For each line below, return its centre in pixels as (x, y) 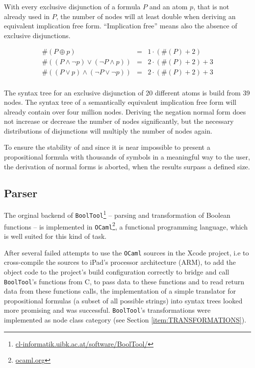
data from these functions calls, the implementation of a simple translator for (120, 291)
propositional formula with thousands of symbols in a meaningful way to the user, (127, 157)
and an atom (168, 6)
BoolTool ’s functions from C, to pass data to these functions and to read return (124, 281)
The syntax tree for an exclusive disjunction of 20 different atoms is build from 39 (127, 92)
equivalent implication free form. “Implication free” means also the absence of (121, 26)
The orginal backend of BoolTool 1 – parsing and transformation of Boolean (117, 214)
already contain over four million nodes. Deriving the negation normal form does (125, 111)
